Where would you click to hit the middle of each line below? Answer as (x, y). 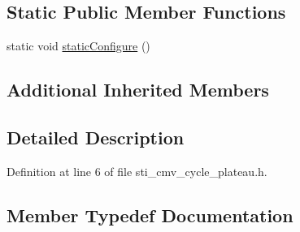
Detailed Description (96, 137)
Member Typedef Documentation (150, 215)
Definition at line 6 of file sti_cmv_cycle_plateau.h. (137, 171)
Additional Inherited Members (138, 90)
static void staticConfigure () (78, 46)
